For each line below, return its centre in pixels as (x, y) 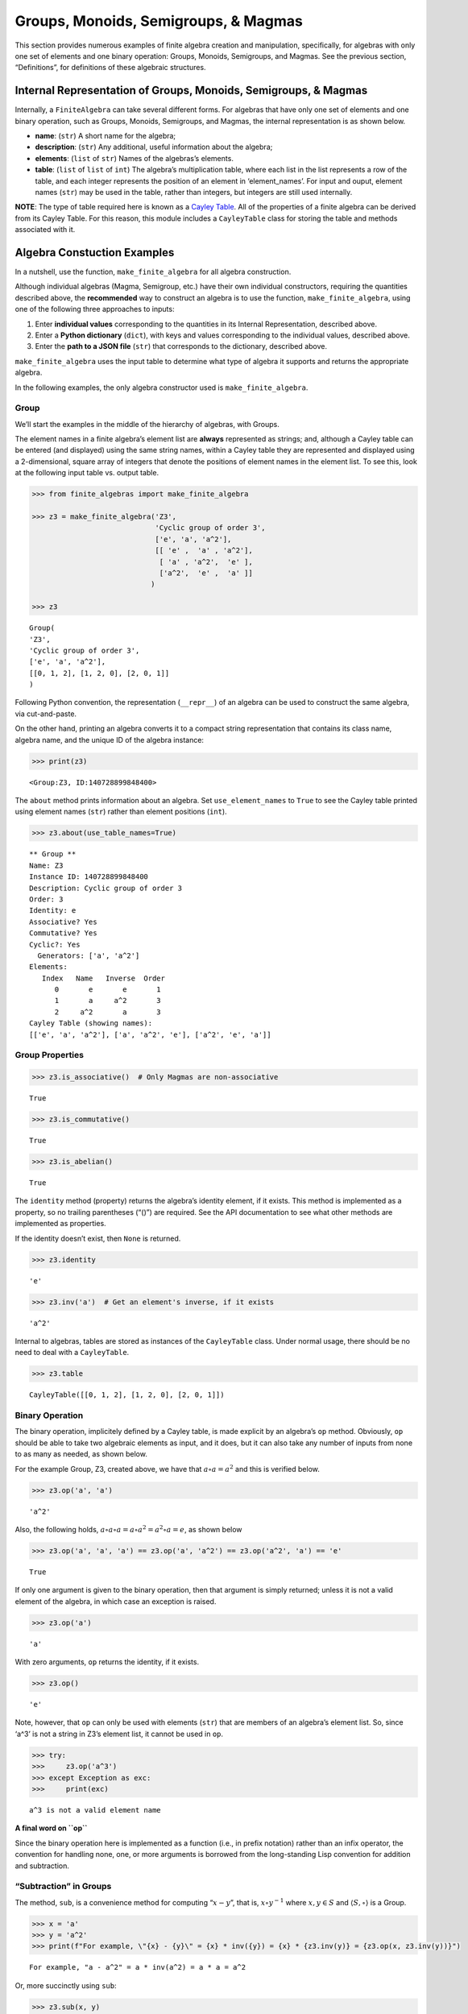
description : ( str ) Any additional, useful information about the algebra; (154, 147)
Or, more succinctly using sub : (66, 1985)
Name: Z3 (46, 865)
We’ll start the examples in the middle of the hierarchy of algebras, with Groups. (147, 424)
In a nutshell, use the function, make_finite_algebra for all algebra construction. (153, 272)
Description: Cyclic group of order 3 (106, 888)
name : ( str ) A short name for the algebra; (106, 136)
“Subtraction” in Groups (63, 1887)
